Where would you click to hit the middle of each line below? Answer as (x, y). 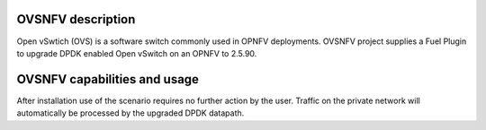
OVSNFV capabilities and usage (108, 79)
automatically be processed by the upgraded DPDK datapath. (130, 113)
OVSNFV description (76, 19)
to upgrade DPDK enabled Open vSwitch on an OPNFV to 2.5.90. (137, 53)
